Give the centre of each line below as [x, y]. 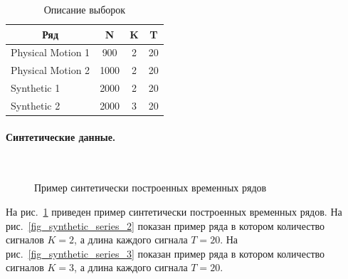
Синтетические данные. [61, 136]
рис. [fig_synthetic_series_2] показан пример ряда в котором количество [165, 225]
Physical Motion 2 [51, 70]
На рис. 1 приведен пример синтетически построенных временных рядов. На [174, 212]
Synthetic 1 [36, 88]
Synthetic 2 [36, 105]
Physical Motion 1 [51, 52]
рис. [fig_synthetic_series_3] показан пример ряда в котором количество [165, 253]
